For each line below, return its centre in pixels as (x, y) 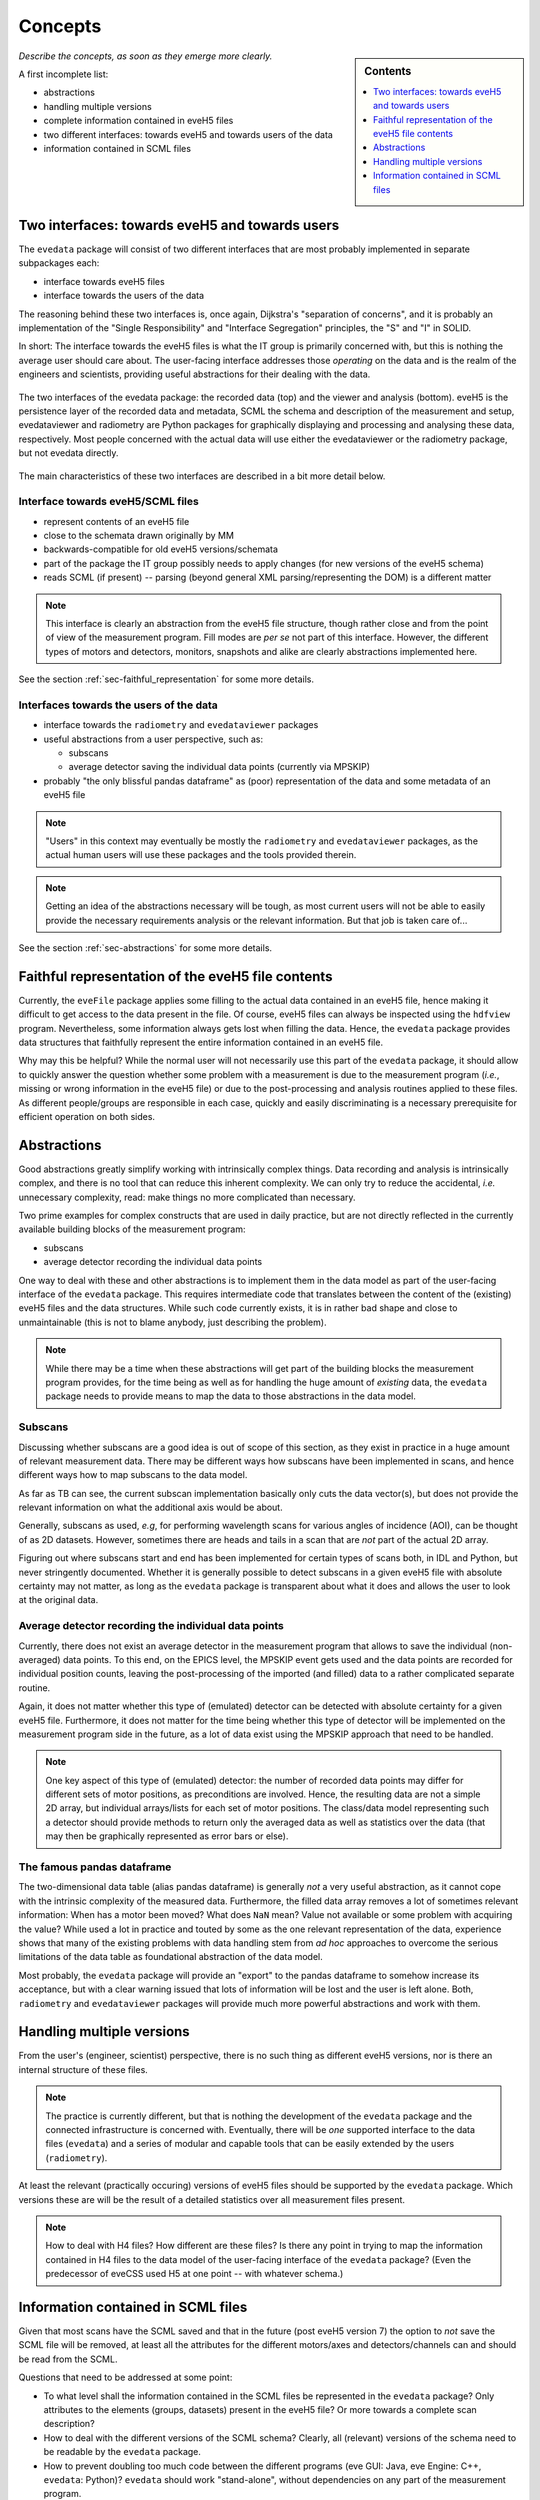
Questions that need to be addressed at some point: (125, 2377)
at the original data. (58, 1600)
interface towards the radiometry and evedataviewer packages (181, 725)
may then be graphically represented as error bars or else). (167, 1836)
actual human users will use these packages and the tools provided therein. (201, 855)
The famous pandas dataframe (95, 1867)
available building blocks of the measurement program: (132, 1229)
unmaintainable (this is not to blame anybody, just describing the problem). (172, 1322)
